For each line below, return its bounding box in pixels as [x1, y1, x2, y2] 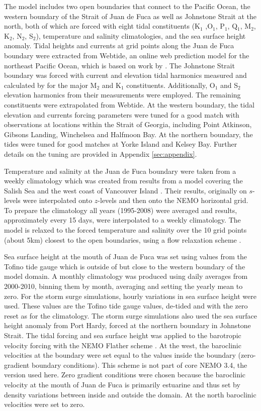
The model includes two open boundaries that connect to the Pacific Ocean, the [4, 1, 250, 11]
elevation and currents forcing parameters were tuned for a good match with [4, 109, 239, 120]
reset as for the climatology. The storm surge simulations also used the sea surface [4, 310, 257, 321]
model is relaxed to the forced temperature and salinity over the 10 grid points [4, 225, 247, 235]
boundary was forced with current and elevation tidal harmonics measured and [4, 70, 247, 80]
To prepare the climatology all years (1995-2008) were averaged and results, [4, 204, 237, 215]
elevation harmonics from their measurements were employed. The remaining [4, 89, 241, 100]
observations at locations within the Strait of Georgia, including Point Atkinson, [4, 119, 252, 130]
